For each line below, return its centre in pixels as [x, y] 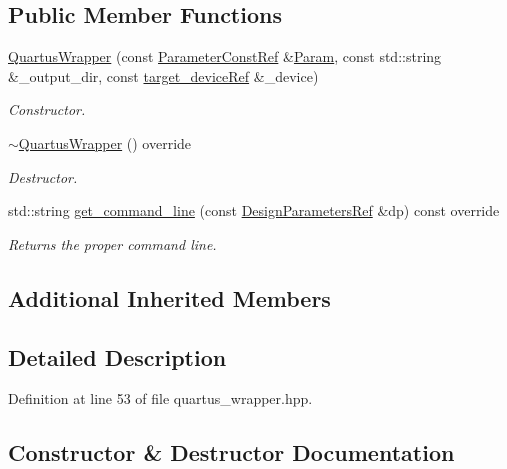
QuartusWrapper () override [105, 142]
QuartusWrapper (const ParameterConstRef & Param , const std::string [225, 56]
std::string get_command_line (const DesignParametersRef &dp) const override [254, 210]
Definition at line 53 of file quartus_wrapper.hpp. [160, 398]
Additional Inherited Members [169, 297]
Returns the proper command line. [112, 243]
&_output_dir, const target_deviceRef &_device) [163, 75]
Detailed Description [117, 356]
